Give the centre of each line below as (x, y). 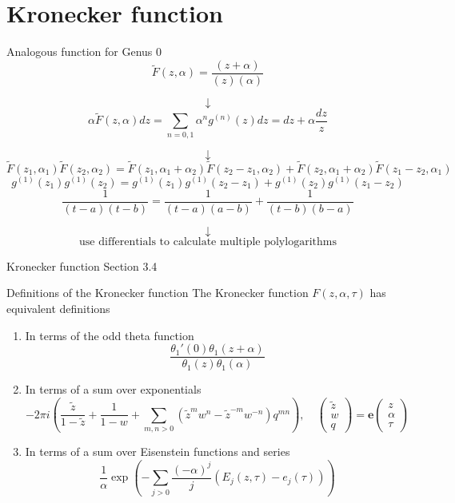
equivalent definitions (58, 309)
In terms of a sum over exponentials (113, 389)
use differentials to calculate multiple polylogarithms (208, 242)
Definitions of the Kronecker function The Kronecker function (158, 293)
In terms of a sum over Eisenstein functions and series (158, 452)
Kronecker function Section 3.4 (82, 265)
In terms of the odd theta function (110, 335)
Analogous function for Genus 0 (84, 51)
